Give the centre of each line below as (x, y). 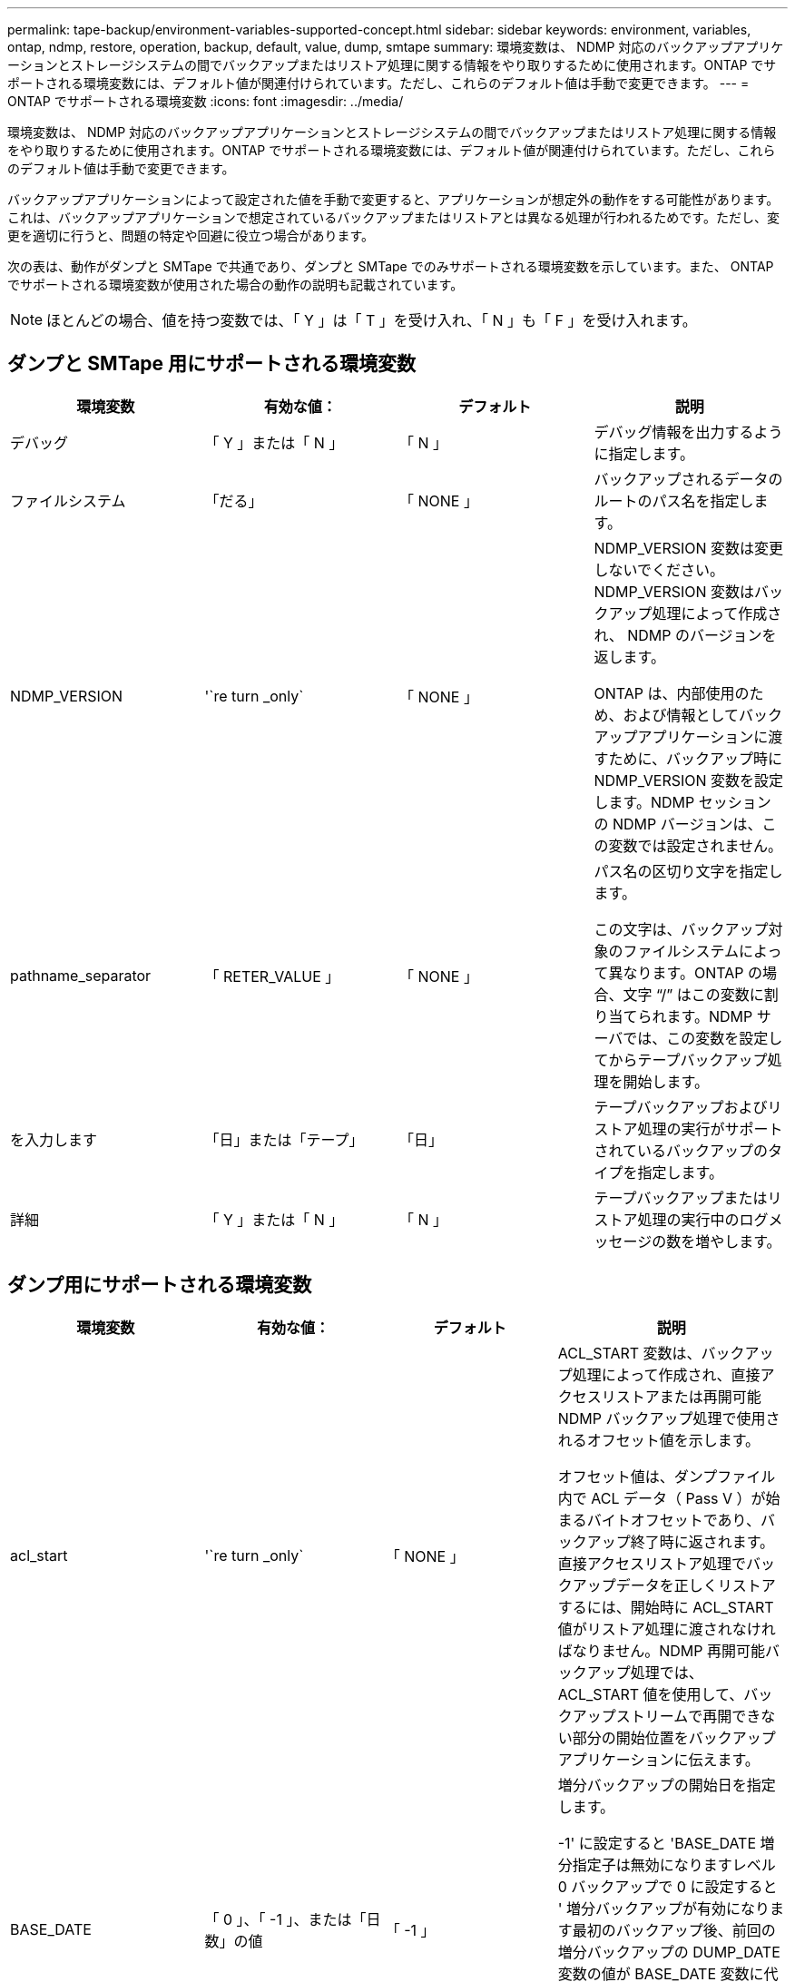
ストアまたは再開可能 (688, 1396)
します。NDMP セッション (682, 802)
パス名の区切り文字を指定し (688, 871)
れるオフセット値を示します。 (659, 1440)
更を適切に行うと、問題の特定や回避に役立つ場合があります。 (191, 235)
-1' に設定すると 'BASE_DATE (657, 1843)
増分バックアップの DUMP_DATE (669, 1952)
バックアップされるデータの (688, 479)
